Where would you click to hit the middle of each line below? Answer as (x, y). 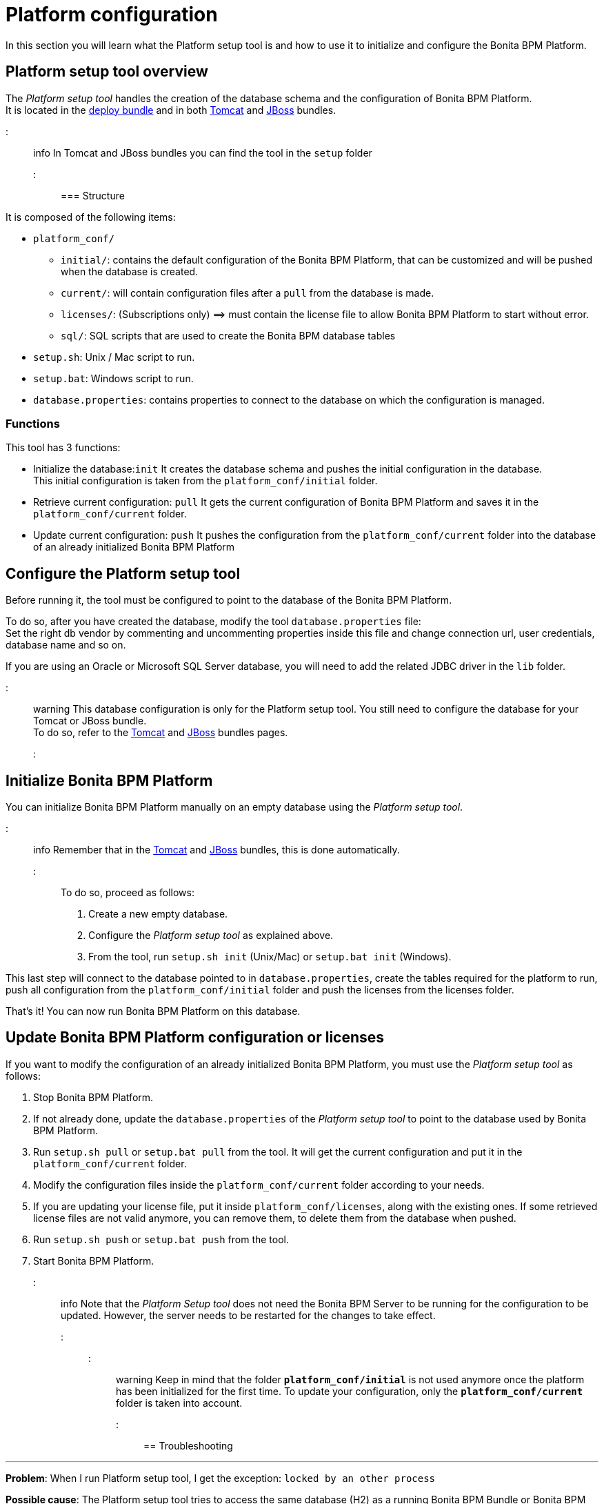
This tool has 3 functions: (63, 448)
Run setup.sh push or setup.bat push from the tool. (161, 1239)
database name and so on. (66, 645)
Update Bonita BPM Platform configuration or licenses (195, 1038)
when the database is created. (130, 271)
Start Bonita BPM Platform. (94, 1260)
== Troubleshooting (188, 1445)
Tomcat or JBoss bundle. (90, 721)
